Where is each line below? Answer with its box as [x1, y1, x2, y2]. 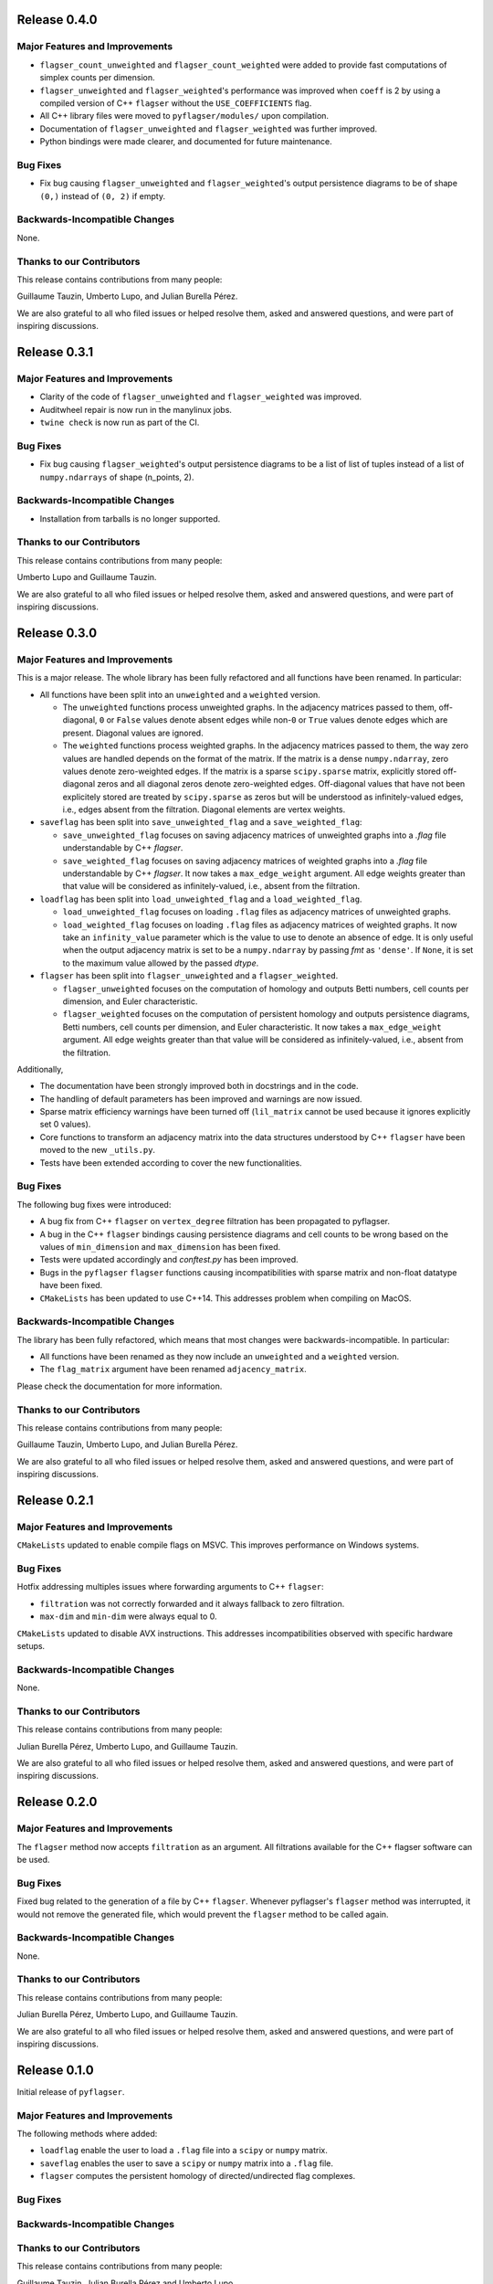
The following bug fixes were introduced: [16, 1199, 172, 1210]
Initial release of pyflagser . [16, 2086, 125, 2097]
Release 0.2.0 [16, 1794, 98, 1810]
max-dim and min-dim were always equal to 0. [39, 1611, 218, 1622]
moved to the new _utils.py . [39, 1145, 155, 1156]
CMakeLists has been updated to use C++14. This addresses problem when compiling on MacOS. [39, 1293, 412, 1304]
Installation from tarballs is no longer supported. [39, 513, 221, 524]
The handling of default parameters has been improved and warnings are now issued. [39, 1093, 362, 1105]
